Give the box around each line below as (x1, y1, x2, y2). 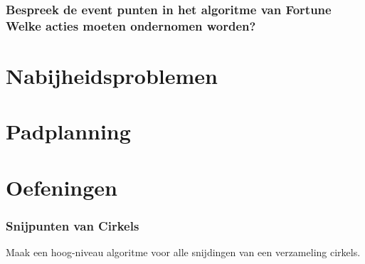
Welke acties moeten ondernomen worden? (6, 16, 256, 34)
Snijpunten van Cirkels (6, 216, 139, 234)
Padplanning (6, 117, 131, 146)
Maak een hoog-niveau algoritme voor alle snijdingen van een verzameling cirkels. (6, 245, 361, 260)
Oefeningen (6, 172, 117, 201)
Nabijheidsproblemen (6, 60, 218, 90)
